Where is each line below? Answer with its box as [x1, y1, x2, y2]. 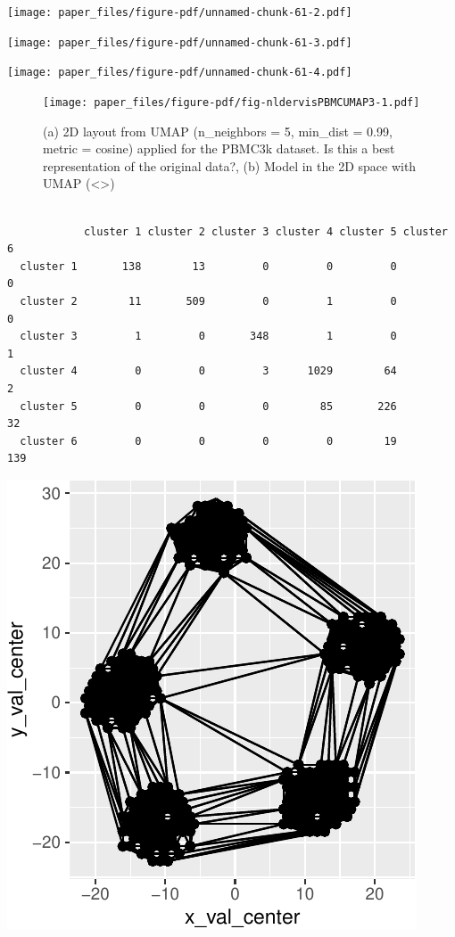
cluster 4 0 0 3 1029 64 [20, 365, 397, 378]
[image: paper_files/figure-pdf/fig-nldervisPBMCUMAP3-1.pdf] [43, 95, 420, 109]
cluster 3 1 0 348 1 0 [20, 330, 397, 343]
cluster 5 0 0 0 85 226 [20, 399, 397, 413]
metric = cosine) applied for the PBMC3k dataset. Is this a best [43, 139, 395, 158]
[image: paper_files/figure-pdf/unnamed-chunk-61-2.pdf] [7, 6, 352, 19]
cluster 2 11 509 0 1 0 [20, 294, 397, 308]
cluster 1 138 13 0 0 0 [20, 259, 397, 273]
